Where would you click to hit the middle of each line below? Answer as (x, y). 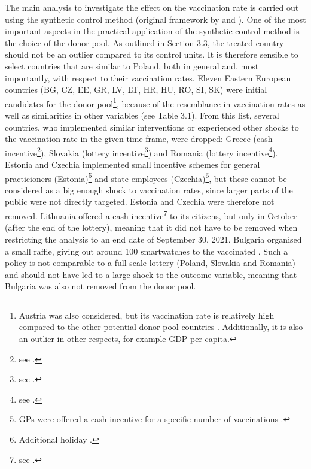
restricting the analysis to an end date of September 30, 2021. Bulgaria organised (153, 239)
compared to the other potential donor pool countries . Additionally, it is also (161, 327)
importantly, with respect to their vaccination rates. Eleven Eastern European (148, 78)
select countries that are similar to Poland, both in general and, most (132, 66)
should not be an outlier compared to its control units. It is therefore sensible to (152, 54)
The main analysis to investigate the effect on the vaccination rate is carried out (152, 7)
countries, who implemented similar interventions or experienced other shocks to (152, 127)
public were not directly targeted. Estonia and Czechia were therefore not (140, 202)
